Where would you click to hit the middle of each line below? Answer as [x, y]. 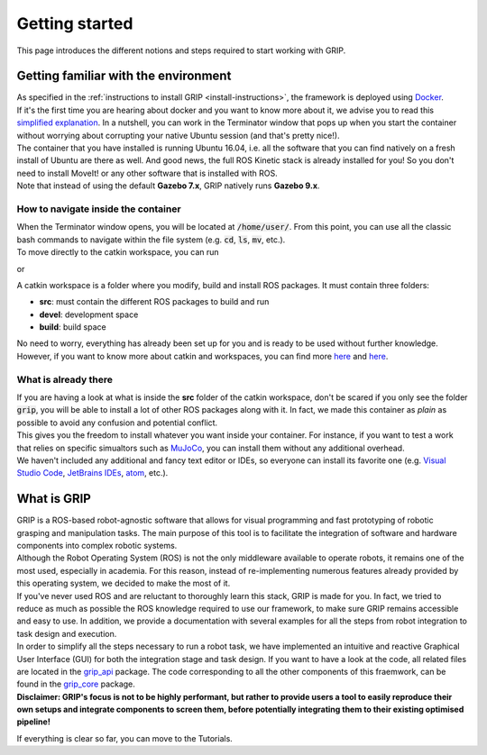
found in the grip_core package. [76, 684]
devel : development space [89, 314]
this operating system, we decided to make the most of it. [124, 583]
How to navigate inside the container [99, 209]
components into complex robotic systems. [97, 546]
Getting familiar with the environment [124, 76]
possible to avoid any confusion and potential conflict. [117, 423]
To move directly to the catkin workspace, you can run [118, 252]
